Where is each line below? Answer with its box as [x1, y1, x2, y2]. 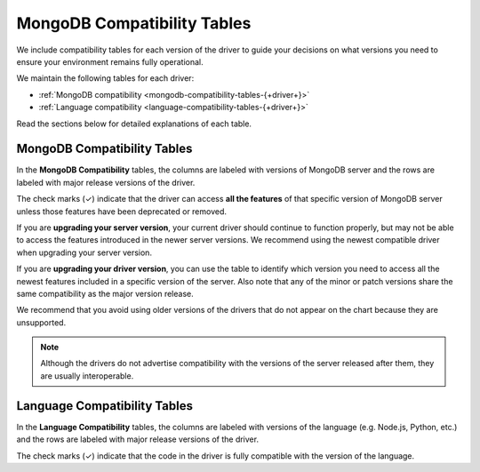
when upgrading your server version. [16, 247, 153, 258]
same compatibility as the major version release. [16, 288, 195, 299]
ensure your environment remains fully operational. [16, 56, 204, 67]
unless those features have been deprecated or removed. [16, 205, 227, 217]
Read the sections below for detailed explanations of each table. [16, 118, 252, 129]
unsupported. [16, 316, 67, 328]
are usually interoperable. [40, 370, 134, 381]
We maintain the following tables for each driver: [16, 73, 195, 84]
